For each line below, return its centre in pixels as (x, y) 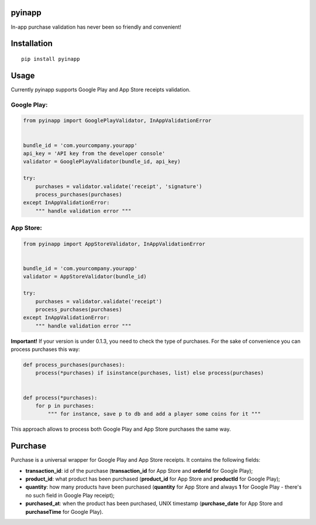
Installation (32, 44)
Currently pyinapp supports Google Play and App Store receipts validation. (101, 89)
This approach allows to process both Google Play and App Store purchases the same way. (121, 429)
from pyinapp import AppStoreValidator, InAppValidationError (114, 244)
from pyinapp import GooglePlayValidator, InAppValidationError (117, 121)
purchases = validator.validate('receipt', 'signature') (119, 186)
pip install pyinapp (51, 59)
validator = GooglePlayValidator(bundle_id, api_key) (102, 162)
